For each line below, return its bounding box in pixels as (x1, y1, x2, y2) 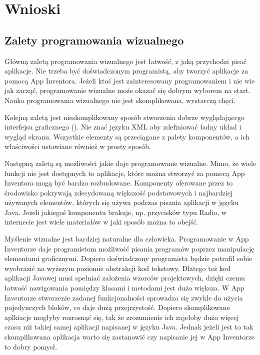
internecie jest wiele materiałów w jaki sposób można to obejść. (4, 216, 198, 227)
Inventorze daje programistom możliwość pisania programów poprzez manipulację (4, 243, 254, 253)
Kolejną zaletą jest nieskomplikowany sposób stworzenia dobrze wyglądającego (4, 111, 244, 122)
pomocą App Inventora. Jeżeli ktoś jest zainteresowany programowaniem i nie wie (4, 75, 255, 85)
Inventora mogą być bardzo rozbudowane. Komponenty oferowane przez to (4, 177, 233, 188)
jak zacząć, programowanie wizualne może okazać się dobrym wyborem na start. (4, 85, 250, 95)
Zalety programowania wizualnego (4, 32, 184, 47)
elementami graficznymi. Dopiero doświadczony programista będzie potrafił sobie (4, 253, 252, 263)
